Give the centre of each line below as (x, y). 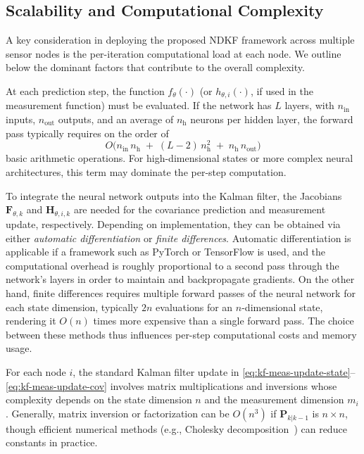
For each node (36, 371)
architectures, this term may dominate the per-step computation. (146, 172)
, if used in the (282, 90)
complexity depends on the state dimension (99, 399)
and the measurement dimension (274, 399)
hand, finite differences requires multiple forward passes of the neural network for (181, 293)
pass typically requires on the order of (87, 133)
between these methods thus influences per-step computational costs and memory (181, 334)
